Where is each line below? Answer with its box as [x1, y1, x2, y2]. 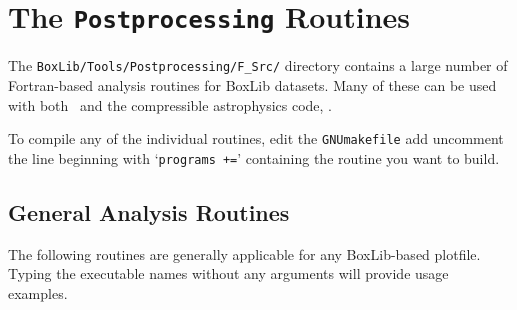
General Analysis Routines [8, 196, 290, 227]
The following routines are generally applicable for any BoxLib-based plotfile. [8, 243, 481, 264]
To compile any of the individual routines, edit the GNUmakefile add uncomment [8, 128, 504, 149]
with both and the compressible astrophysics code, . [8, 94, 333, 115]
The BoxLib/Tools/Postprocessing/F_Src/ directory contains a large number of [8, 55, 508, 76]
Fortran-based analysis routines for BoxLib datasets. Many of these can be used [8, 74, 497, 95]
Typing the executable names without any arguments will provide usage [8, 263, 449, 284]
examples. [8, 282, 68, 303]
